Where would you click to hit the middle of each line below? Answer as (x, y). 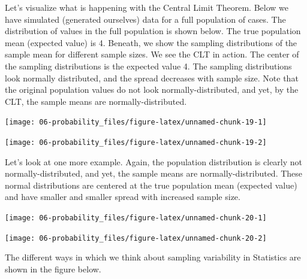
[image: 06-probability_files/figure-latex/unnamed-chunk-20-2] (136, 238)
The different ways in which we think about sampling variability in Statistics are (153, 257)
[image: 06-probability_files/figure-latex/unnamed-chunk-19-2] (136, 142)
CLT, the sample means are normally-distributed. (96, 101)
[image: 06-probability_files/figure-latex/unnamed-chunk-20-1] (136, 218)
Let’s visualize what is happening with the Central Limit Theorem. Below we (147, 7)
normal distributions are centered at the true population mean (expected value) (151, 185)
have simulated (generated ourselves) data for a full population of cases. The (145, 19)
